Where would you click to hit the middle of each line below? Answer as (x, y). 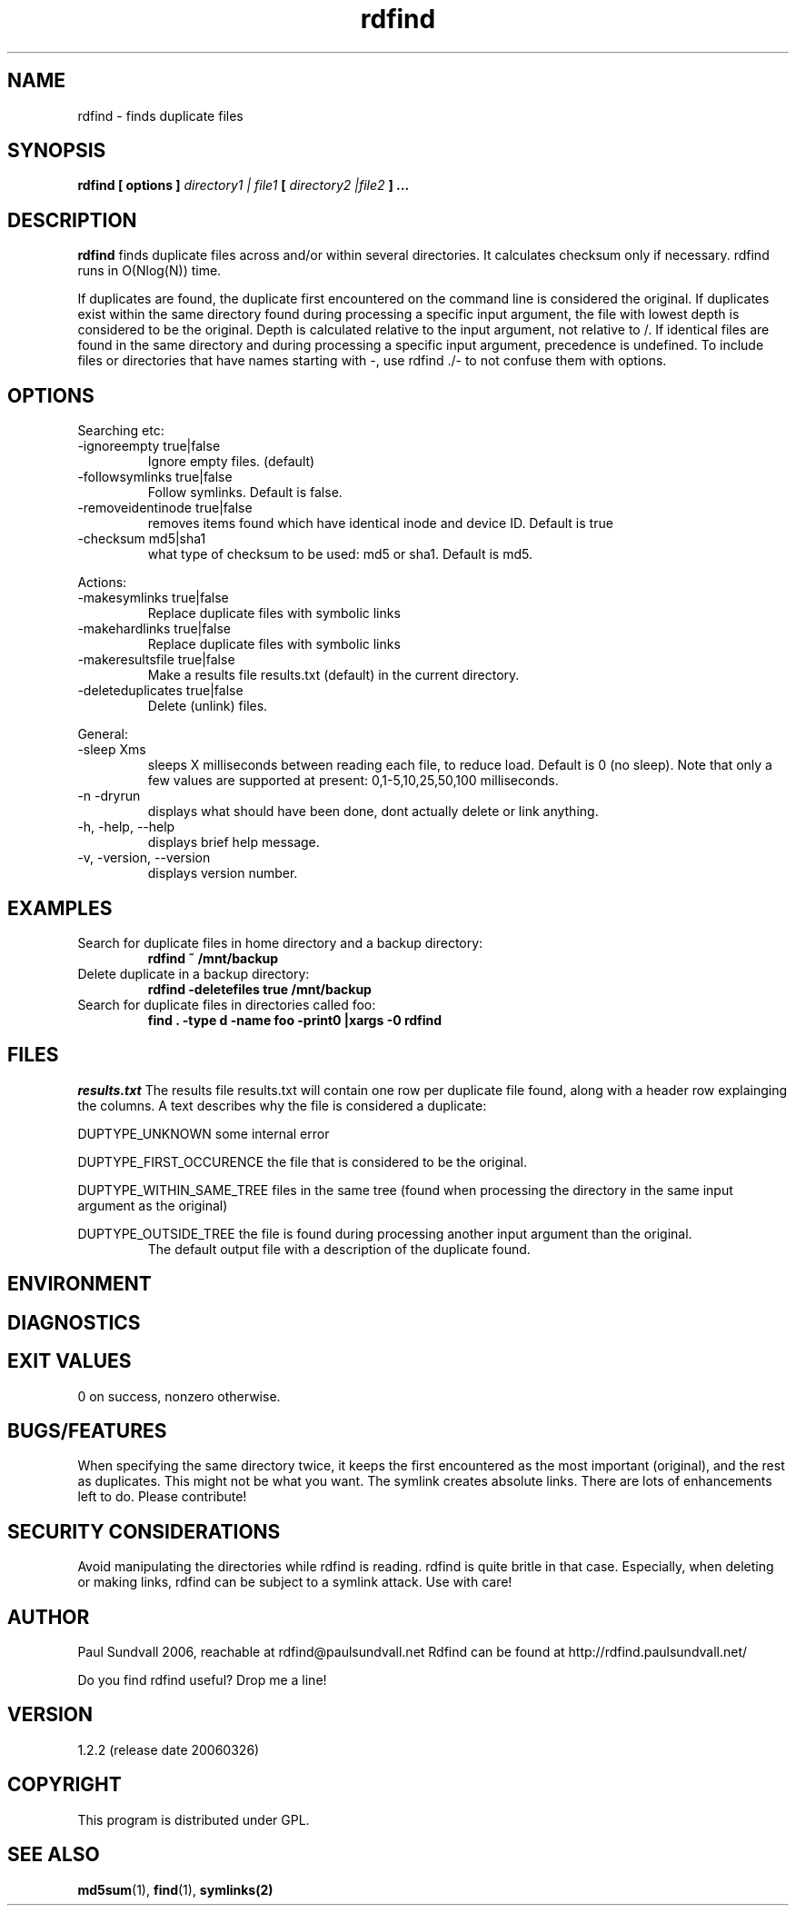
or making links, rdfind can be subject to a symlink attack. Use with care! (295, 1582)
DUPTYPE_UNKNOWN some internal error (204, 1133)
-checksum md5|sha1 (142, 539)
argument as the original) (153, 1205)
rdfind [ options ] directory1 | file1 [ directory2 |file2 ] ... (244, 185)
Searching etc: (121, 431)
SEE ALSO (54, 1855)
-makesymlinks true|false (153, 598)
